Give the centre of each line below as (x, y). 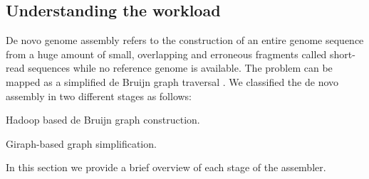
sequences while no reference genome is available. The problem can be (180, 68)
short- (343, 54)
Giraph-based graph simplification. (81, 143)
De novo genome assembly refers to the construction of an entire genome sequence (185, 40)
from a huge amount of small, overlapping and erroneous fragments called (166, 54)
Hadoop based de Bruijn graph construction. (103, 120)
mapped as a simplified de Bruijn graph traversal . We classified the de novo (172, 81)
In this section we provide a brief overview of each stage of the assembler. (166, 167)
